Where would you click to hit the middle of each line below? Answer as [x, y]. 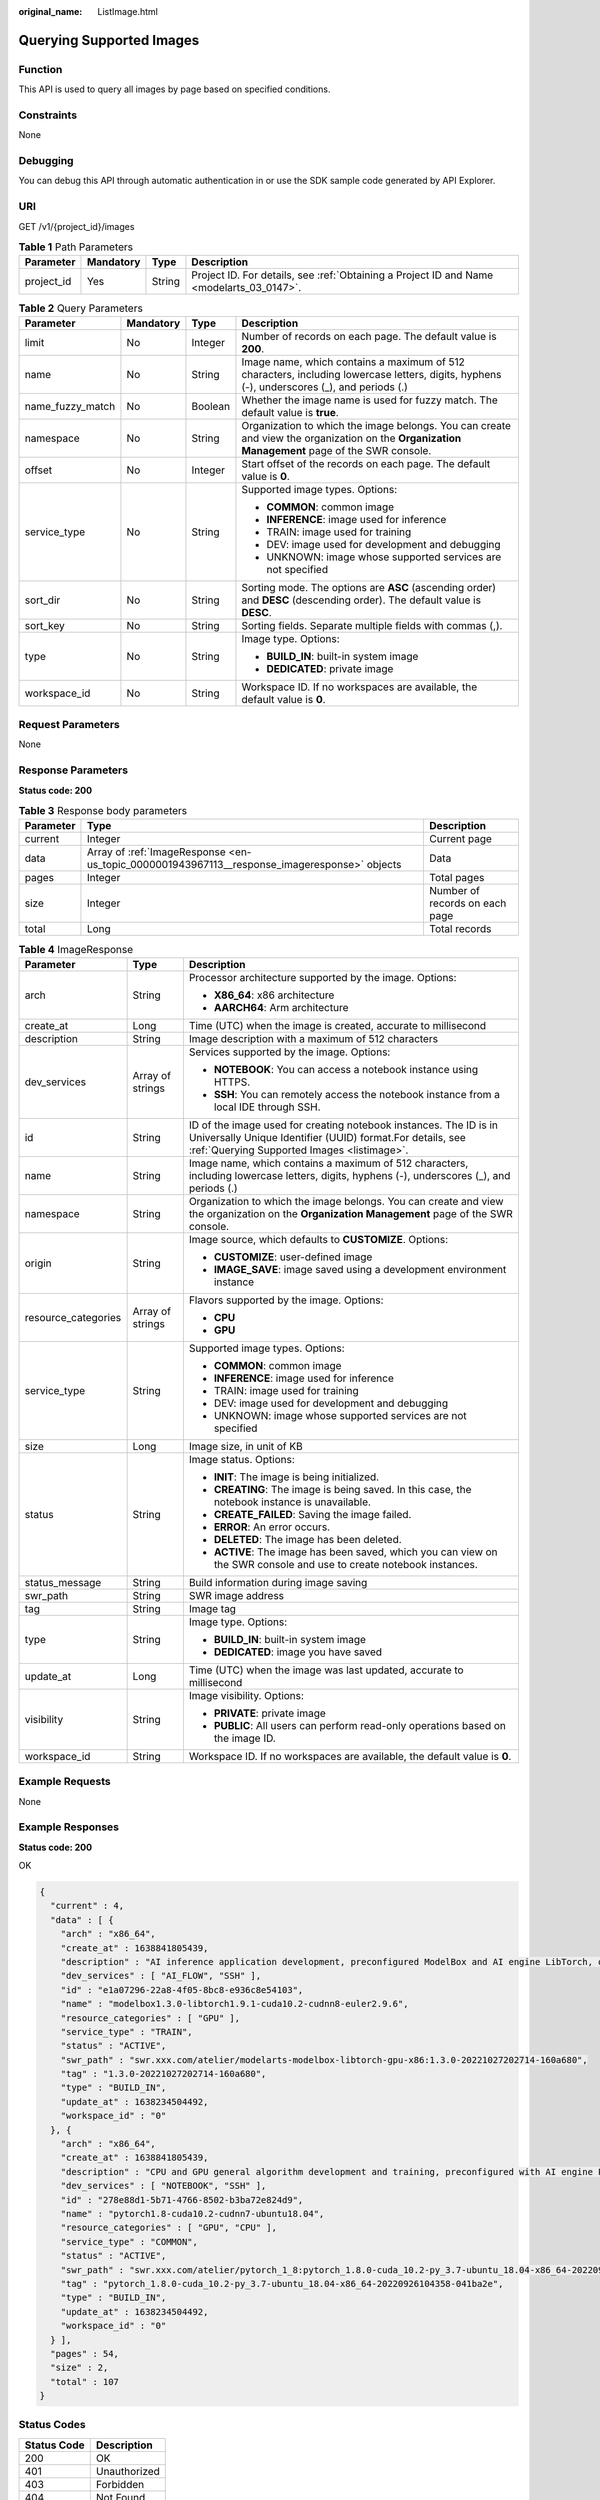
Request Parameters [69, 725]
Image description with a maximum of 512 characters [313, 1038]
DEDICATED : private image [330, 668]
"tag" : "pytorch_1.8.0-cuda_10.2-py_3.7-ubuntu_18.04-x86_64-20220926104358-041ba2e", [282, 2283]
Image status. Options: [241, 1459]
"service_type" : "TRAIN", [127, 2031]
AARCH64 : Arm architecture [281, 1007]
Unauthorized [127, 2471]
